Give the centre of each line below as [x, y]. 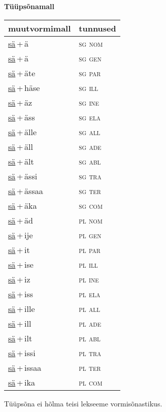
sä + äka [23, 205]
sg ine [89, 102]
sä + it [19, 249]
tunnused [97, 28]
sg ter [90, 191]
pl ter [90, 367]
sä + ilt [20, 338]
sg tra [90, 176]
